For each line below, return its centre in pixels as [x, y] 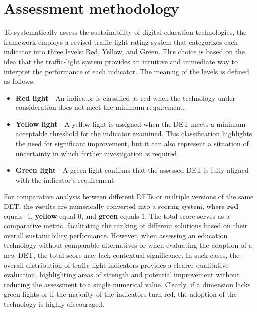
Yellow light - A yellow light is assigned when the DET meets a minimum [130, 124]
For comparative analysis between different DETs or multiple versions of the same [129, 196]
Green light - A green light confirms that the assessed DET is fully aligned [132, 170]
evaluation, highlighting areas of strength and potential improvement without [122, 274]
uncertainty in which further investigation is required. [97, 153]
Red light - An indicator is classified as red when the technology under [126, 97]
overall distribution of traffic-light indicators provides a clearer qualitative [116, 264]
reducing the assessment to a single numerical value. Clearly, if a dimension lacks [127, 284]
